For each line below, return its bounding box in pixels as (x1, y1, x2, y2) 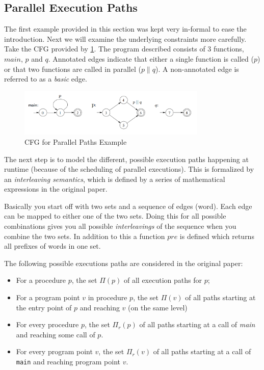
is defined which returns (179, 230, 254, 241)
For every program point (16, 346, 93, 357)
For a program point (16, 292, 80, 303)
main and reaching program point (16, 356, 120, 367)
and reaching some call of (16, 329, 95, 339)
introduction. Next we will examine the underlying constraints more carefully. (4, 33, 247, 44)
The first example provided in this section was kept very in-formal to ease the (4, 23, 247, 34)
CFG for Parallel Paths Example (24, 136, 127, 147)
